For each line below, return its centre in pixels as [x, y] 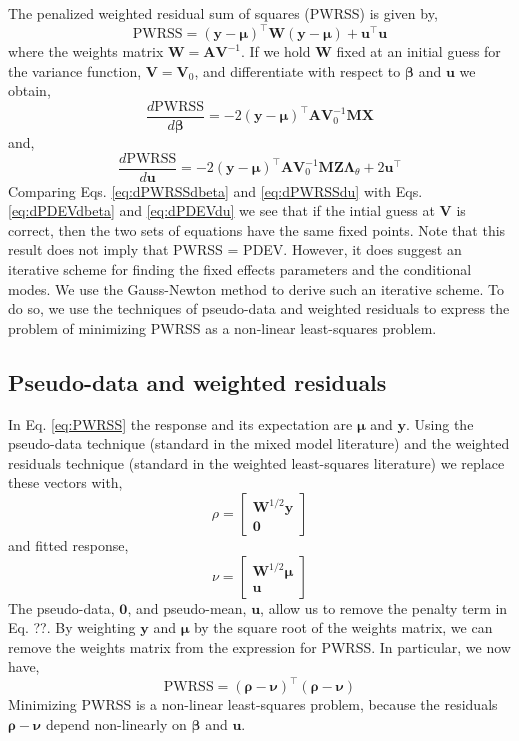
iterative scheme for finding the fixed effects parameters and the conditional [240, 268]
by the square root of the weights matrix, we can [343, 627]
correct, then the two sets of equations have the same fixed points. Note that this [257, 229]
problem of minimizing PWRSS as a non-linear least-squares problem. [222, 327]
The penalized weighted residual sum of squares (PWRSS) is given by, [223, 13]
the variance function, [75, 70]
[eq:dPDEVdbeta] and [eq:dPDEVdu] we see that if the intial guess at [221, 210]
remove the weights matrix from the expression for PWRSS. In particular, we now [259, 646]
